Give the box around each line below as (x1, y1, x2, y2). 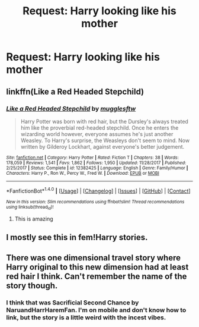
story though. (6, 281, 58, 291)
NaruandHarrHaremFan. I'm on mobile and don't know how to (6, 306, 187, 314)
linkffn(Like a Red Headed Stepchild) (6, 86, 144, 96)
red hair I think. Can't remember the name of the (6, 271, 187, 281)
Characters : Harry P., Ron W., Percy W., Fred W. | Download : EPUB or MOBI (6, 170, 160, 176)
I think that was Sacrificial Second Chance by (6, 298, 139, 307)
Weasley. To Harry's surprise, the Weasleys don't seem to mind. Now (20, 137, 190, 144)
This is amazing (14, 215, 53, 222)
